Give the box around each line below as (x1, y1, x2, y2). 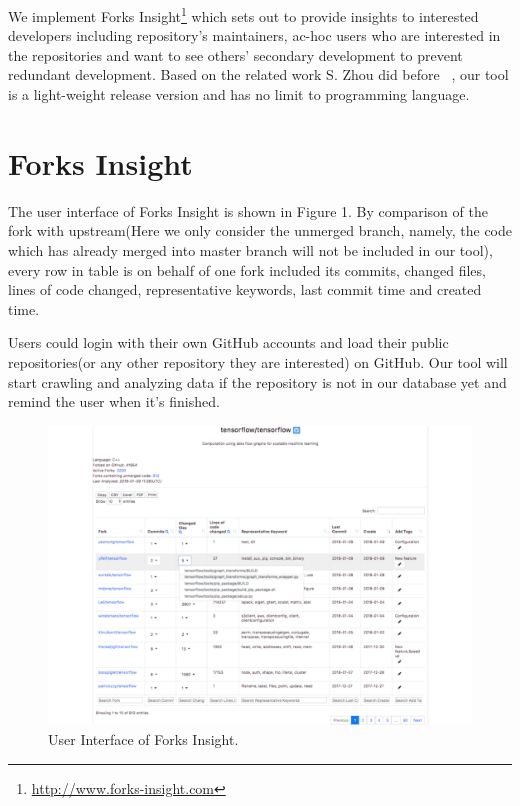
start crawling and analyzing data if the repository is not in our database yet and (8, 371, 507, 392)
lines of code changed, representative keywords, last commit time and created (8, 279, 482, 300)
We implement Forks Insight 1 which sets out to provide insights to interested (8, 3, 479, 26)
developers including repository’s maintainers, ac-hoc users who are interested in (8, 25, 501, 46)
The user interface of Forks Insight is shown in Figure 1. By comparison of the (8, 200, 488, 221)
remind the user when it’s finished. (8, 391, 220, 412)
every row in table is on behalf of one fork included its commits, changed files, (8, 259, 486, 280)
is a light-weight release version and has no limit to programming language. (8, 84, 470, 105)
